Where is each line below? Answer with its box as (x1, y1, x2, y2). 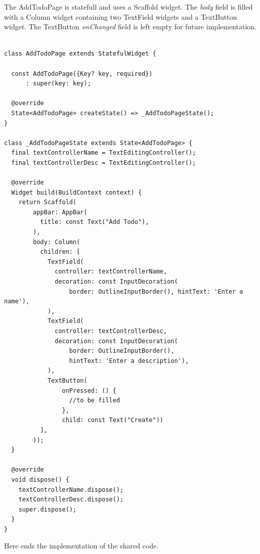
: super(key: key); (25, 80, 91, 87)
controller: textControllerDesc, (55, 328, 167, 335)
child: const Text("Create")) (62, 417, 163, 424)
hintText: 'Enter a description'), (69, 357, 189, 364)
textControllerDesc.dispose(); (18, 496, 124, 503)
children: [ (40, 248, 80, 256)
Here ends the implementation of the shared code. (4, 540, 159, 551)
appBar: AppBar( (33, 208, 88, 216)
